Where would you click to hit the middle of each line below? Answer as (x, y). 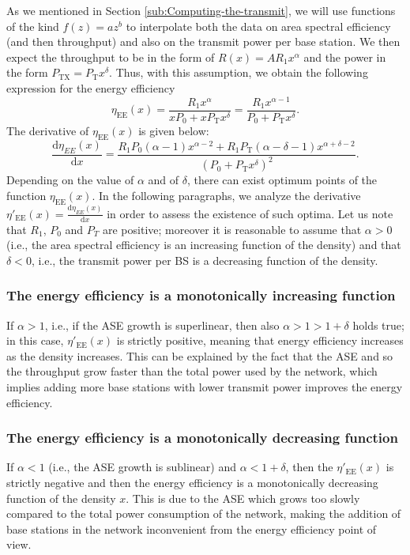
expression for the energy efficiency (91, 87)
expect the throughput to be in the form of (111, 57)
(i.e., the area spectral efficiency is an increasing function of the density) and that (204, 245)
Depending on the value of (70, 180)
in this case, (35, 340)
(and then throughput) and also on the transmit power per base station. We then (203, 42)
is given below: (174, 131)
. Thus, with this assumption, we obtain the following (239, 72)
